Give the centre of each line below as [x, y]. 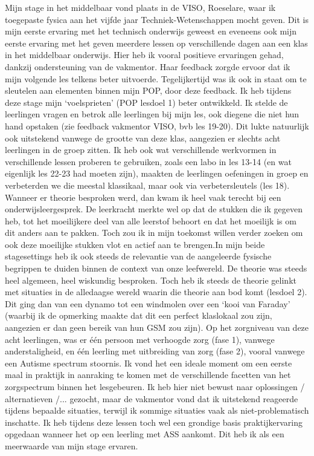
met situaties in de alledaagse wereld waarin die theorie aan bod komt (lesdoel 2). [156, 292]
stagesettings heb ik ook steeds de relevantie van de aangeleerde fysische [138, 256]
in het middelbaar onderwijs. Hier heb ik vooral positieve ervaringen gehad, [144, 55]
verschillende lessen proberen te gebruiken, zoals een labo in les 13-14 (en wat [148, 161]
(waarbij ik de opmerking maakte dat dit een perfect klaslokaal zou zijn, [139, 315]
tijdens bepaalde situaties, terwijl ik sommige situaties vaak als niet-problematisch [157, 410]
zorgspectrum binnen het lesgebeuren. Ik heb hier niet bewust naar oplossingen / [155, 386]
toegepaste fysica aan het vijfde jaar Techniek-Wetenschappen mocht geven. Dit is [157, 19]
